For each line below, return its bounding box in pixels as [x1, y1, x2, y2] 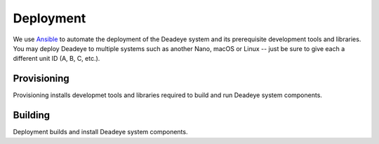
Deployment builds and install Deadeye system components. [13, 128, 188, 136]
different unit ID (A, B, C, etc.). [13, 55, 100, 63]
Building [13, 109, 51, 122]
